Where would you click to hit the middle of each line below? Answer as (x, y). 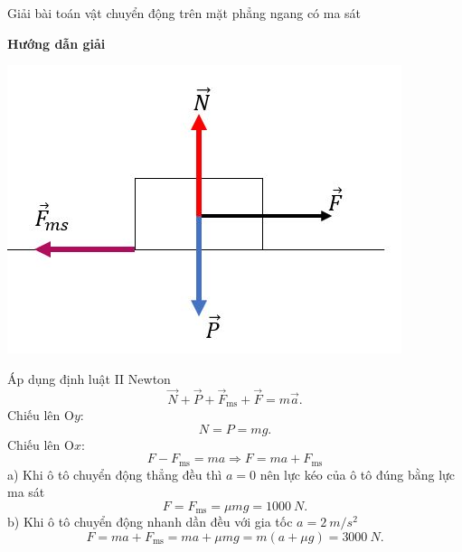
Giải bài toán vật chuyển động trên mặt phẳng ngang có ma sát (184, 13)
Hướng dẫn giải (57, 43)
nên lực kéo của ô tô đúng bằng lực (358, 474)
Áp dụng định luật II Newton (89, 378)
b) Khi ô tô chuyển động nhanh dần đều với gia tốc (150, 522)
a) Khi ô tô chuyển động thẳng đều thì (115, 474)
